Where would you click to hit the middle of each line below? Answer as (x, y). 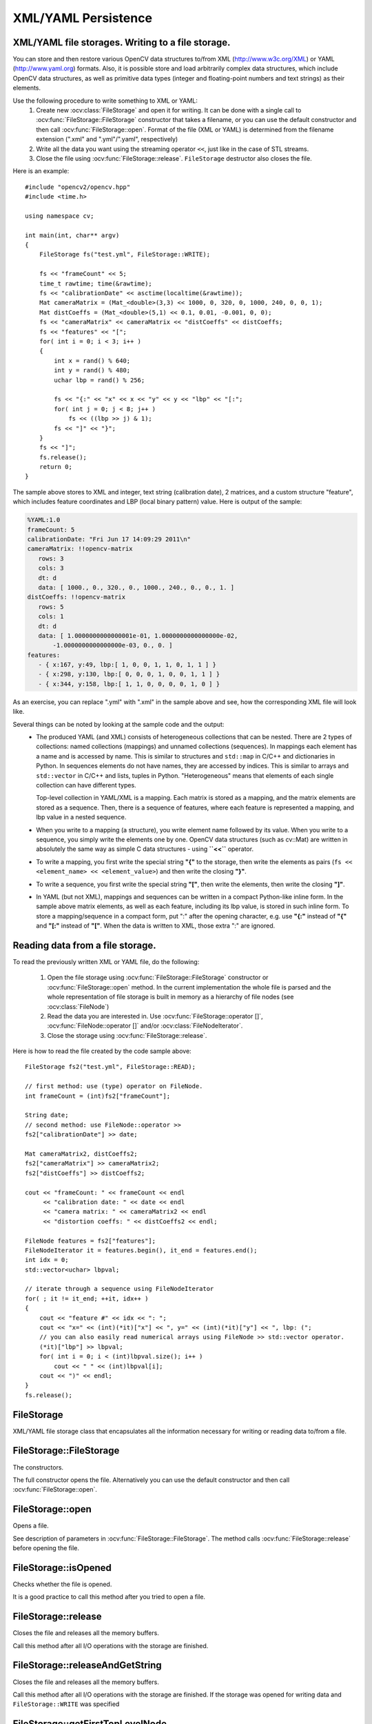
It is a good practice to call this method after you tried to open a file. (109, 1597)
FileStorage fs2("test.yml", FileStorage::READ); (111, 1067)
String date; (47, 1115)
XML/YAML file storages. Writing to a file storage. (122, 42)
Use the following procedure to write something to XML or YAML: (105, 101)
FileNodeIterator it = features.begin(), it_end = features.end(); (141, 1250)
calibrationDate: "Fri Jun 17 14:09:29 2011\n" (109, 539)
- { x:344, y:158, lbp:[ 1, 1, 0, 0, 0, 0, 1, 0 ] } (129, 684)
